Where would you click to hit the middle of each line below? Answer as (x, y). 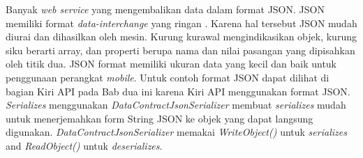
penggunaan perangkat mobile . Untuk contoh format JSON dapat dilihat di (168, 77)
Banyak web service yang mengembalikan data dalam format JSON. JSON (165, 9)
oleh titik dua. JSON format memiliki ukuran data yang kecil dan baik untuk (171, 64)
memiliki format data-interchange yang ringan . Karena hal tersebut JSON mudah (181, 23)
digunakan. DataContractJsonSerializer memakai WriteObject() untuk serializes (176, 132)
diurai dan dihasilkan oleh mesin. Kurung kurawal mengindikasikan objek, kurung (181, 37)
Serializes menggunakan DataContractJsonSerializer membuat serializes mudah (176, 105)
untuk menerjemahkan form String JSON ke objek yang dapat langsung (160, 118)
